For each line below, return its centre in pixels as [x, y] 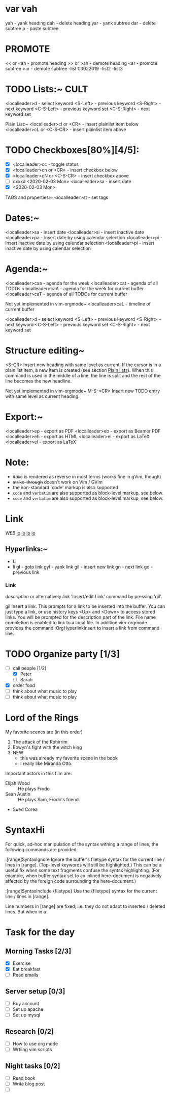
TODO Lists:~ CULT [47, 89]
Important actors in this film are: [39, 774]
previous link [26, 572]
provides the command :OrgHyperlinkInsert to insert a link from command [82, 628]
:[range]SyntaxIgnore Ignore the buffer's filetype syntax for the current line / [85, 859]
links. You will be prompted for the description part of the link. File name [81, 617]
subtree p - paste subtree [32, 28]
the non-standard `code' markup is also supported [65, 487]
